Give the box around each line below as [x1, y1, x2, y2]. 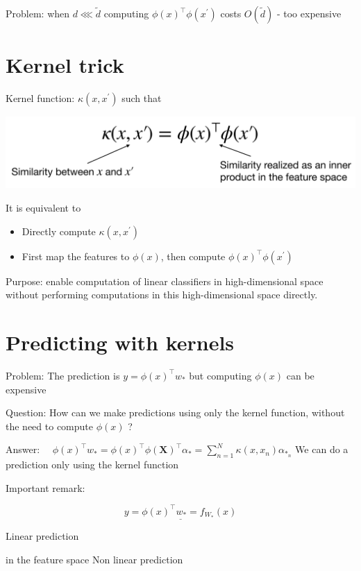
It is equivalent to [6, 201, 81, 215]
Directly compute [22, 223, 96, 238]
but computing [189, 368, 252, 382]
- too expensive [276, 6, 342, 20]
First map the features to [22, 248, 130, 263]
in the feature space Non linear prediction [6, 552, 183, 566]
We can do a [295, 442, 349, 457]
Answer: [6, 442, 40, 457]
